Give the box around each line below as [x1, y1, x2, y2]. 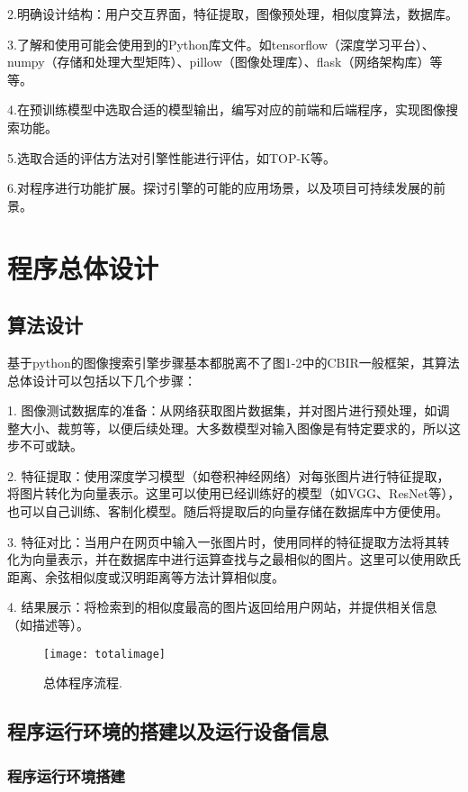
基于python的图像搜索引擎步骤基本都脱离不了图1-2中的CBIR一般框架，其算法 [7, 352, 460, 371]
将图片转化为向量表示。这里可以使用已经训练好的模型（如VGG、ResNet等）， [7, 484, 461, 503]
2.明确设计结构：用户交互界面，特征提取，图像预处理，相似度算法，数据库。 [7, 5, 458, 23]
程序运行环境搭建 [7, 764, 125, 787]
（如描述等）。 [7, 615, 89, 634]
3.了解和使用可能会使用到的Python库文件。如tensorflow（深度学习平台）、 [7, 34, 435, 53]
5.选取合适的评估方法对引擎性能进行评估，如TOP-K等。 [7, 148, 336, 167]
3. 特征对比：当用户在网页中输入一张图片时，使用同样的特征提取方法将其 [7, 532, 437, 551]
